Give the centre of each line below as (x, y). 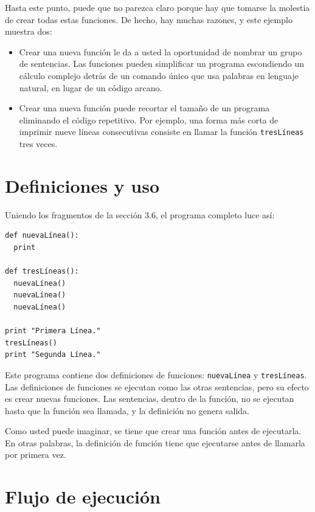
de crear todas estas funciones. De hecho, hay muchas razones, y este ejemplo (149, 19)
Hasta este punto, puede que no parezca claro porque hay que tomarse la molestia (157, 7)
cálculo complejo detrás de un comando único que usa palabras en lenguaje (159, 75)
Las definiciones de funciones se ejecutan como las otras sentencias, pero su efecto (157, 386)
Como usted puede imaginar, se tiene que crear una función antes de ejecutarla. (153, 431)
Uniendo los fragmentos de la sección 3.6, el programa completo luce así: (140, 214)
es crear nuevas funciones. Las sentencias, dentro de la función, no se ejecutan (150, 399)
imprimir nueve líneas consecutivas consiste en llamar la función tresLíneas (161, 132)
